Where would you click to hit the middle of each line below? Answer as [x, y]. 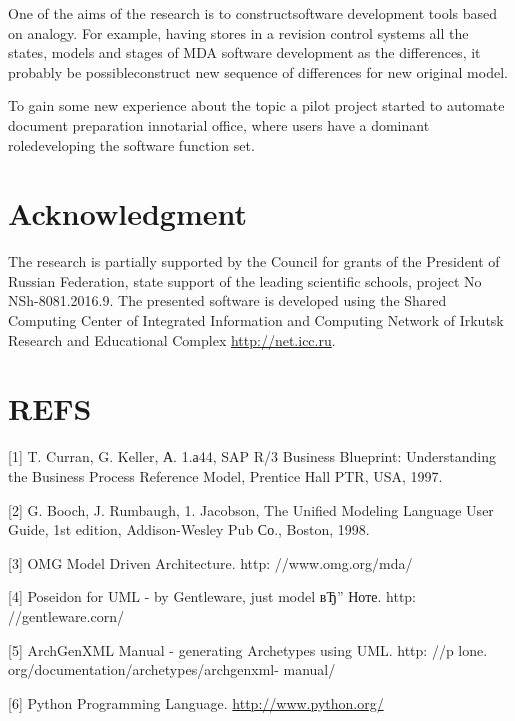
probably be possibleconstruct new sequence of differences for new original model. [258, 71]
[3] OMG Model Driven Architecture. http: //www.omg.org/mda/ [210, 562]
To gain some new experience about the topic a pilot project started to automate [256, 105]
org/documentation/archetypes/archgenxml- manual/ [172, 669]
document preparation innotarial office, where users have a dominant [219, 124]
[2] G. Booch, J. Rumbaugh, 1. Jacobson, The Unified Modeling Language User [251, 509]
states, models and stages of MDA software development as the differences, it [244, 52]
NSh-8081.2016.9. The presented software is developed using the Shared [227, 300]
